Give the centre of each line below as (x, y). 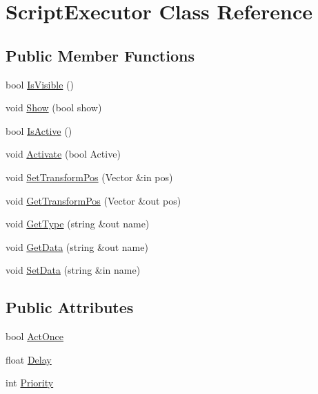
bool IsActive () (39, 130)
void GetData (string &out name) (77, 246)
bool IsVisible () (40, 84)
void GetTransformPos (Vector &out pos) (93, 200)
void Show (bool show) (54, 107)
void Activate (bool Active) (63, 154)
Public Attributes (70, 307)
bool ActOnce (35, 336)
